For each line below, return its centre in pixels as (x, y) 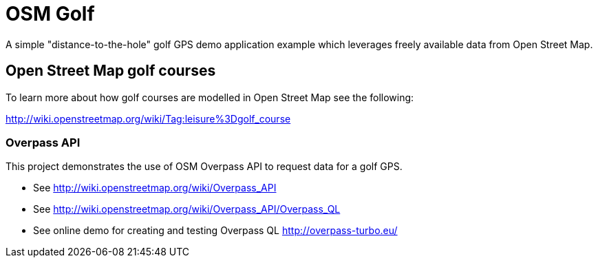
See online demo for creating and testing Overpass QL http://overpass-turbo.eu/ (215, 231)
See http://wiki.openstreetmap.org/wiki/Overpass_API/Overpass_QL (187, 209)
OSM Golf (50, 14)
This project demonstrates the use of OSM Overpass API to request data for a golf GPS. (204, 167)
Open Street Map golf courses (111, 71)
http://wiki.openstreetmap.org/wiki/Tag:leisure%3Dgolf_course (148, 118)
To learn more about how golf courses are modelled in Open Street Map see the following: (210, 97)
